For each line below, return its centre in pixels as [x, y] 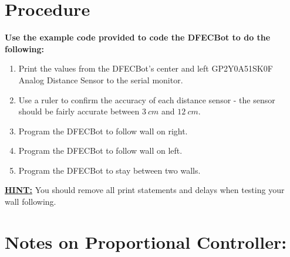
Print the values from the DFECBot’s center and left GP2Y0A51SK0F [146, 68]
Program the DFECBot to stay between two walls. [109, 170]
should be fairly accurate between [79, 111]
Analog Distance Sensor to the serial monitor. [101, 80]
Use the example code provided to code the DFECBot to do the [138, 37]
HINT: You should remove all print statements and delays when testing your [145, 190]
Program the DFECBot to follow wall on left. [100, 151]
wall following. [31, 202]
